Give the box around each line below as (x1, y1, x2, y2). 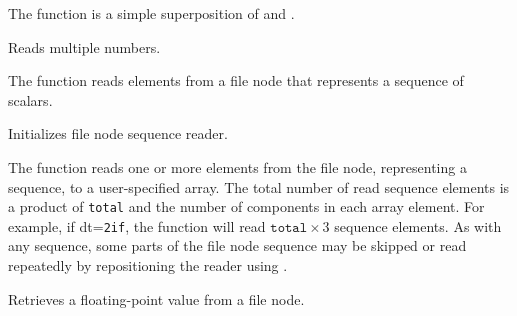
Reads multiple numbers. (8, 36, 161, 57)
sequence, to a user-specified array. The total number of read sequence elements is (8, 176, 510, 197)
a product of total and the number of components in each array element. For (8, 196, 485, 217)
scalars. (8, 89, 53, 110)
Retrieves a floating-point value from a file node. (8, 288, 305, 309)
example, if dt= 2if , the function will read (8, 215, 266, 236)
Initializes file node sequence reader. (8, 123, 228, 144)
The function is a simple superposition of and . (8, 3, 295, 23)
